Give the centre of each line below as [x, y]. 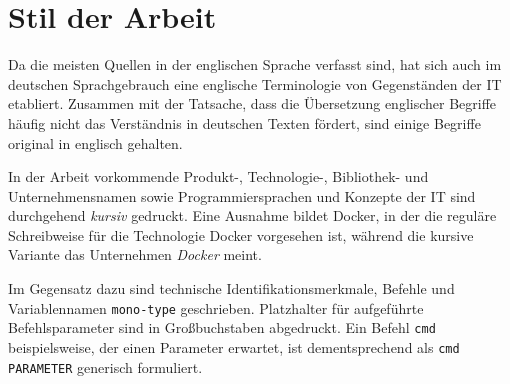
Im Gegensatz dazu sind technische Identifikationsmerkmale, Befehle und [231, 288]
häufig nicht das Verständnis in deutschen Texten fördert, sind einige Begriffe [244, 122]
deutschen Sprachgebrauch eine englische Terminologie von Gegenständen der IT [255, 83]
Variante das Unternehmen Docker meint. [135, 254]
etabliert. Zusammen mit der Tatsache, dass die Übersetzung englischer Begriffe [252, 103]
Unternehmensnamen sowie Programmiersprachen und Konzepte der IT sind [242, 195]
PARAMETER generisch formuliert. [105, 366]
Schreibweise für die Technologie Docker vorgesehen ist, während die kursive [241, 234]
